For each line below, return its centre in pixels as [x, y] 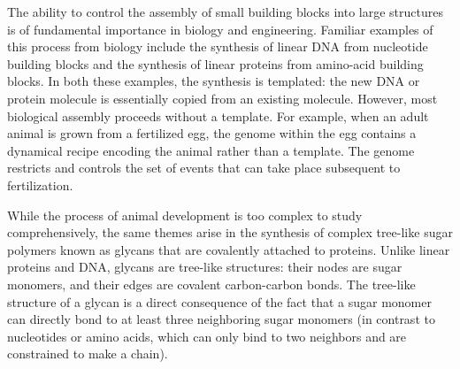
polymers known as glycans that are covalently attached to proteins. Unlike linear [229, 249]
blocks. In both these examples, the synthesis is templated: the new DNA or [214, 81]
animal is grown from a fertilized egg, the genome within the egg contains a [212, 133]
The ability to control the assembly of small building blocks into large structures [225, 12]
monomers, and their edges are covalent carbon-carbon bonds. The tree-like [211, 284]
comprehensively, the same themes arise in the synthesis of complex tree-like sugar [230, 232]
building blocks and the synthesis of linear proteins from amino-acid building [215, 63]
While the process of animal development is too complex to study [185, 215]
